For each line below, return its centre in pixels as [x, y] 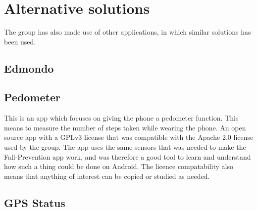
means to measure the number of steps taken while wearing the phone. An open [125, 127]
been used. [20, 41]
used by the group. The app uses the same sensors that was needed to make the [125, 147]
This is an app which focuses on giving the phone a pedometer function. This [121, 118]
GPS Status [35, 202]
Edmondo [29, 68]
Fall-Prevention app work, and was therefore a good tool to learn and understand [128, 156]
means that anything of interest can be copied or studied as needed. [107, 176]
